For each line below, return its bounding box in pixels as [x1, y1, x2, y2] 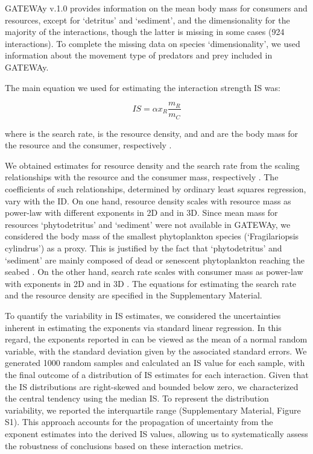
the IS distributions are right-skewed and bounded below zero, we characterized [5, 380, 299, 393]
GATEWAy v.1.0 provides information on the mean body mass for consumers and [5, 2, 308, 14]
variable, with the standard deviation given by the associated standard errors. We [5, 344, 307, 357]
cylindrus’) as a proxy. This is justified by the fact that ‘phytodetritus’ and [5, 242, 282, 254]
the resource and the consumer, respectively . [5, 139, 172, 151]
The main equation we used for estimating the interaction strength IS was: [5, 81, 280, 93]
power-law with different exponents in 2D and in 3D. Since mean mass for [5, 206, 278, 219]
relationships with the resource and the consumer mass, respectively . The [5, 171, 279, 183]
